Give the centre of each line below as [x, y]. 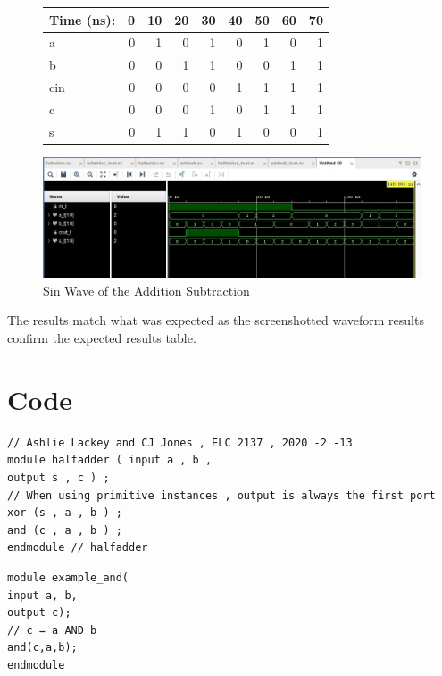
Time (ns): [83, 19]
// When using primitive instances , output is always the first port [221, 495]
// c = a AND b [52, 630]
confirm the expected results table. [102, 338]
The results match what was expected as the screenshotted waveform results [216, 320]
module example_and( [68, 577]
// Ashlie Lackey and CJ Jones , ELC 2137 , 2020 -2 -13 [180, 442]
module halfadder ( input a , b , [110, 460]
